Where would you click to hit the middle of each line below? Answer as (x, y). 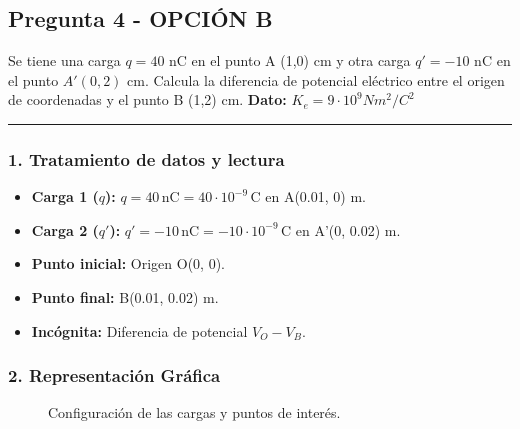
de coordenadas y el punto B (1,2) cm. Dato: (147, 99)
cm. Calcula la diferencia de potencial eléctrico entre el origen (316, 79)
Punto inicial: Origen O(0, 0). (128, 263)
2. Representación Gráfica (114, 375)
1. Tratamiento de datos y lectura (146, 158)
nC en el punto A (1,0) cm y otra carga (290, 60)
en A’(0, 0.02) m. (348, 229)
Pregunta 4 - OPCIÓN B (140, 18)
